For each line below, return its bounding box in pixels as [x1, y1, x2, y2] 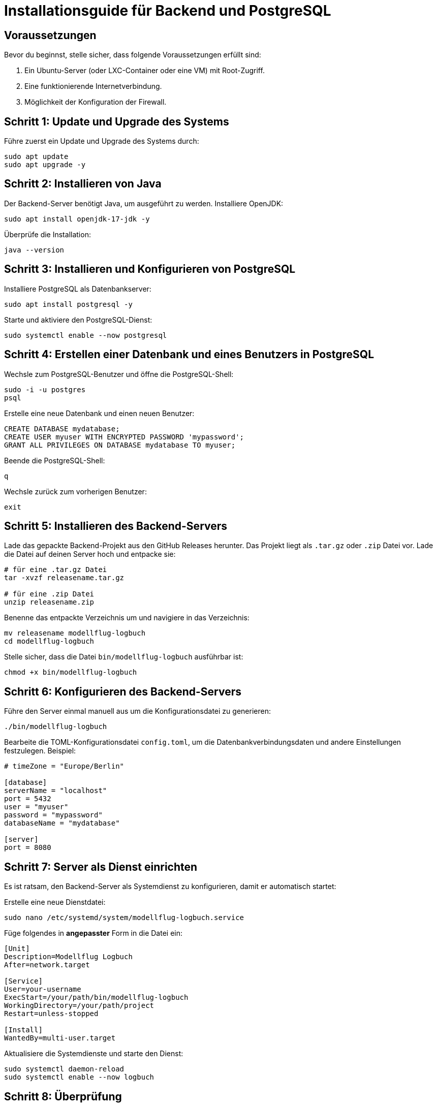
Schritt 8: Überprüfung [4, 1090, 122, 1103]
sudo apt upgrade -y [4, 161, 86, 169]
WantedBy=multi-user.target [4, 1034, 116, 1042]
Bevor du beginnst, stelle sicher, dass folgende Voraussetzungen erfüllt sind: [4, 50, 261, 59]
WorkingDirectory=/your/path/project [4, 1001, 154, 1010]
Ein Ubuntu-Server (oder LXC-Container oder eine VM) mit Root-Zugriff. [24, 66, 265, 75]
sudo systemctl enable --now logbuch [4, 1073, 154, 1082]
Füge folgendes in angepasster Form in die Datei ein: [4, 929, 182, 938]
